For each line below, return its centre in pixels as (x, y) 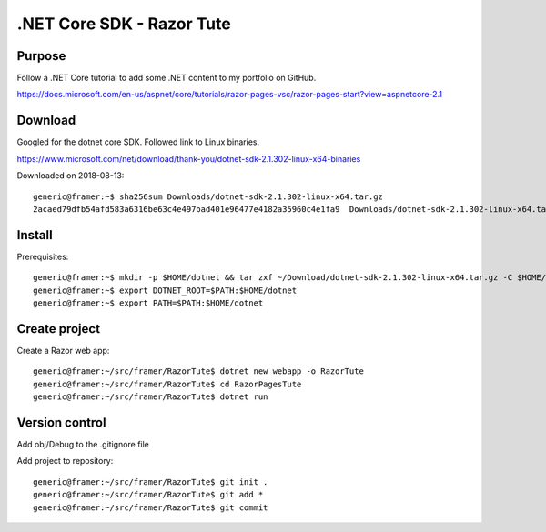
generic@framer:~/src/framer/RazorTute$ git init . (151, 482)
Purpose (41, 56)
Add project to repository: (65, 461)
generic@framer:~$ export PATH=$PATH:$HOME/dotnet (148, 303)
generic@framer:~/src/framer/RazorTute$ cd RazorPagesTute (167, 384)
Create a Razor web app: (63, 350)
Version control (61, 422)
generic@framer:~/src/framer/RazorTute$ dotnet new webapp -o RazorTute (198, 371)
